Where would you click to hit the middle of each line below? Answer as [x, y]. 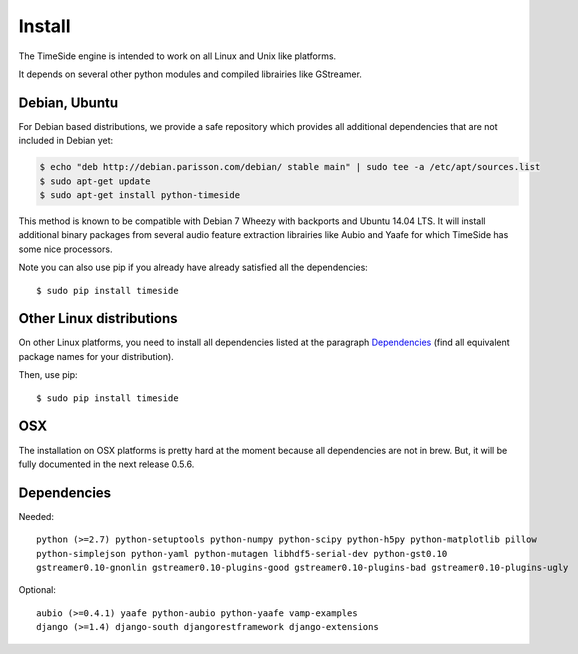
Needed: [36, 516]
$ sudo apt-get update [95, 181]
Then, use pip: [48, 375]
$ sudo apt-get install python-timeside [139, 195]
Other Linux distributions [98, 318]
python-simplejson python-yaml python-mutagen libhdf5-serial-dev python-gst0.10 [242, 553]
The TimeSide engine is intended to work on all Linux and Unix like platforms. [177, 56]
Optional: [37, 590]
